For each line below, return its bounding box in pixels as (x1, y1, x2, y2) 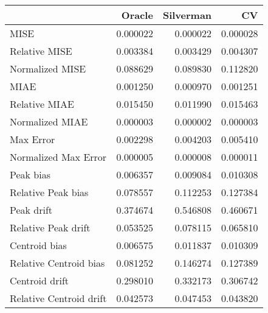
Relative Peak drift (10, 220, 91, 234)
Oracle (121, 8, 153, 22)
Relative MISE (10, 44, 72, 58)
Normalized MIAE (10, 114, 88, 128)
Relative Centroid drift (10, 291, 107, 305)
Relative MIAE (10, 97, 74, 111)
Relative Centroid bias (10, 256, 105, 270)
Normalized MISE (10, 62, 86, 76)
